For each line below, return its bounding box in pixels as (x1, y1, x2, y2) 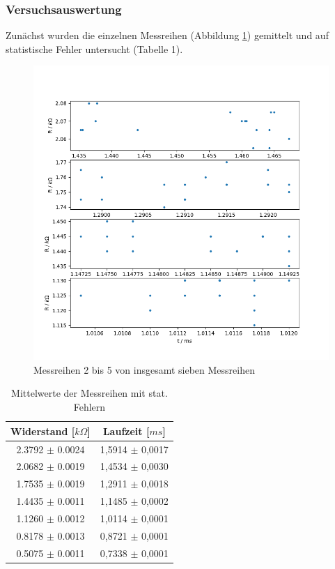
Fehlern (73, 400, 106, 414)
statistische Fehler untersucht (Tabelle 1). (6, 41, 183, 56)
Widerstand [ (10, 423, 75, 438)
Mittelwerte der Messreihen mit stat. (11, 386, 168, 400)
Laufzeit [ (102, 423, 150, 438)
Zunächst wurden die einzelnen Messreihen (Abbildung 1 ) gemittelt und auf (6, 28, 329, 43)
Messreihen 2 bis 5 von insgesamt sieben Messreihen (33, 362, 255, 377)
